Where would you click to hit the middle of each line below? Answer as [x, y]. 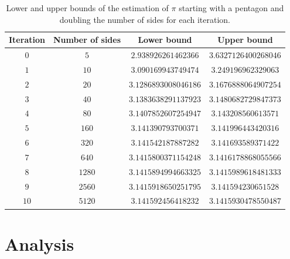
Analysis [40, 243]
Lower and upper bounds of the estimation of [87, 8]
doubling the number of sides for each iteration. [145, 19]
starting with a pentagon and [231, 8]
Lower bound [165, 40]
